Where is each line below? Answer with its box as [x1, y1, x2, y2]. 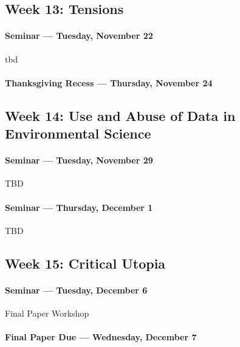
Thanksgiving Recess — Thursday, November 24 [5, 76, 213, 89]
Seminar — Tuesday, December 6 [5, 283, 148, 296]
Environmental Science [5, 124, 151, 143]
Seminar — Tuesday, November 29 [5, 154, 153, 167]
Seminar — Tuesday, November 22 [5, 29, 153, 42]
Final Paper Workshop [5, 306, 89, 319]
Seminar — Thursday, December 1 [5, 201, 153, 213]
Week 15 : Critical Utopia [5, 253, 166, 272]
